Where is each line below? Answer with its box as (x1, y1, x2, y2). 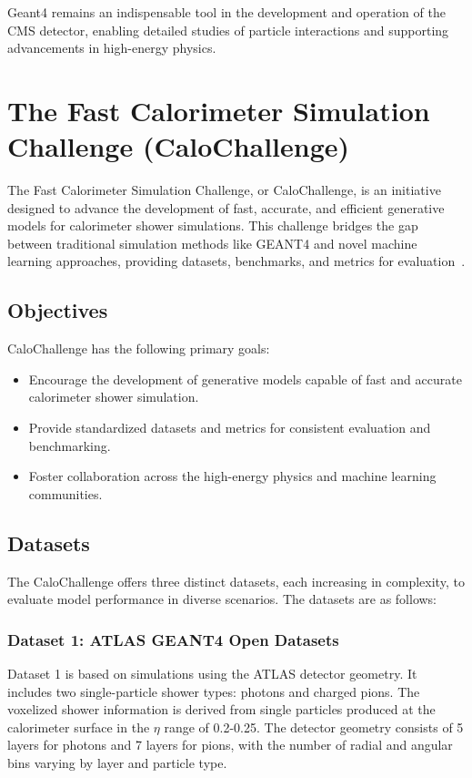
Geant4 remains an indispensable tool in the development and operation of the (7, 3, 446, 21)
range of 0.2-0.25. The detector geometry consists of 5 (164, 717, 464, 736)
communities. (28, 484, 103, 503)
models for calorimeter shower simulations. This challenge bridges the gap (7, 216, 418, 235)
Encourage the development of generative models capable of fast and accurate (28, 369, 462, 388)
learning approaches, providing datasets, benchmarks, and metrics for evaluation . (7, 251, 466, 271)
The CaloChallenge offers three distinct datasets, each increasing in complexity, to (7, 571, 465, 590)
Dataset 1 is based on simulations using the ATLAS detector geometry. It (7, 664, 417, 683)
